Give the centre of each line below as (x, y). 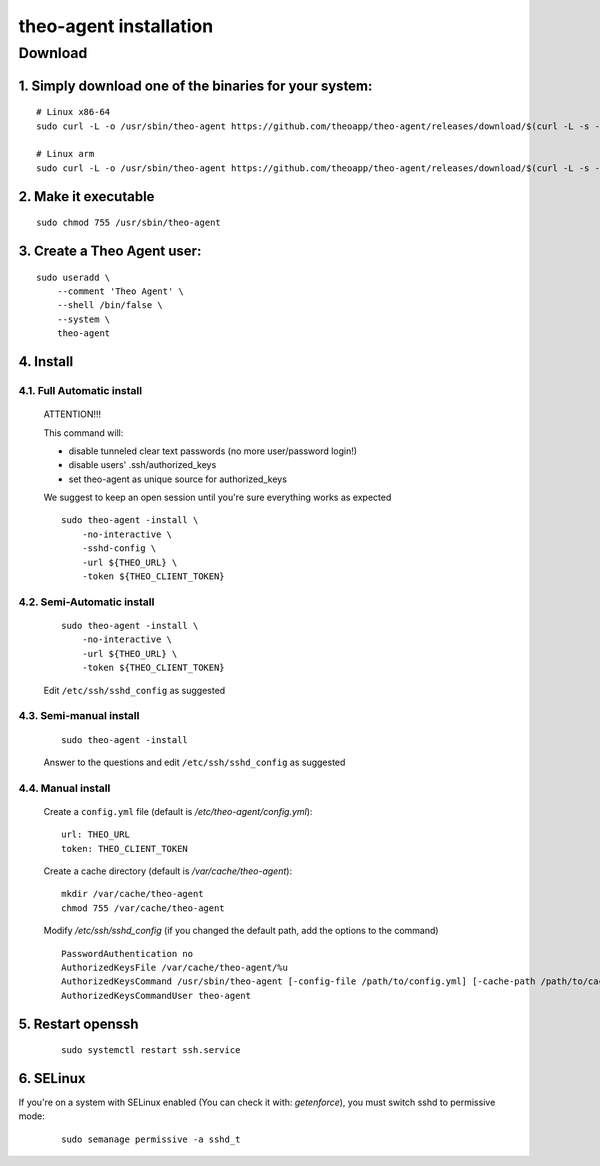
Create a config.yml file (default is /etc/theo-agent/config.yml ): (178, 811)
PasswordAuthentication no (127, 953)
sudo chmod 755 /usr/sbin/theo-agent (129, 223)
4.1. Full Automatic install (80, 390)
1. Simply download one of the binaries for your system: (195, 85)
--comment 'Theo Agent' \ (120, 291)
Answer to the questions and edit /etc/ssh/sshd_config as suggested (194, 762)
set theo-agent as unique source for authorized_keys (177, 479)
